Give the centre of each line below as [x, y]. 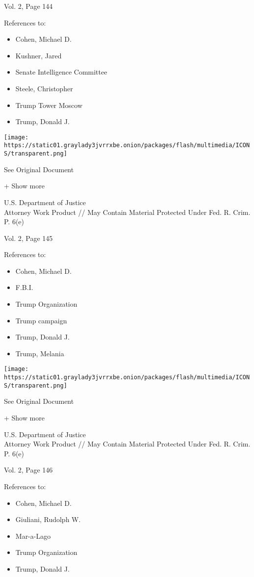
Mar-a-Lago [33, 536]
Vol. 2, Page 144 [28, 6]
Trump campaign [41, 320]
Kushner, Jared [38, 55]
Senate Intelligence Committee [61, 72]
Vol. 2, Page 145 [28, 238]
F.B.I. [24, 287]
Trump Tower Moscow [49, 105]
